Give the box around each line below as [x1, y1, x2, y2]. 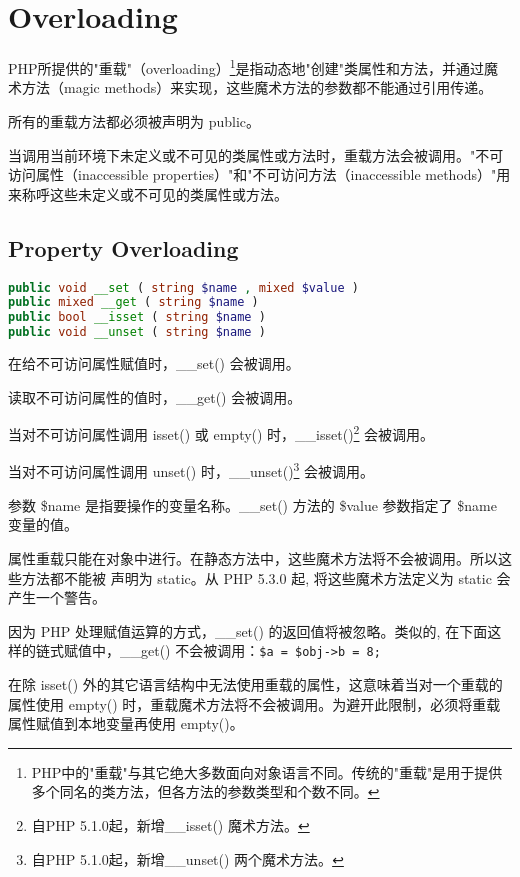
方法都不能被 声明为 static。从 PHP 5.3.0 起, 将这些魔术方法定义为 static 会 [21, 567, 511, 588]
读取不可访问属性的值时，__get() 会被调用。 [8, 386, 302, 407]
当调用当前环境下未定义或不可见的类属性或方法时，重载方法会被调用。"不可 [8, 144, 504, 165]
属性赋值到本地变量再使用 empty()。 [8, 713, 244, 734]
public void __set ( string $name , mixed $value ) [8, 280, 359, 295]
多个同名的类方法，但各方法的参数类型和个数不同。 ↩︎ [31, 781, 380, 802]
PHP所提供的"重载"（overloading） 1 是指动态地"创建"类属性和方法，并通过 [8, 55, 485, 78]
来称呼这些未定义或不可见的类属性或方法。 [8, 183, 288, 204]
